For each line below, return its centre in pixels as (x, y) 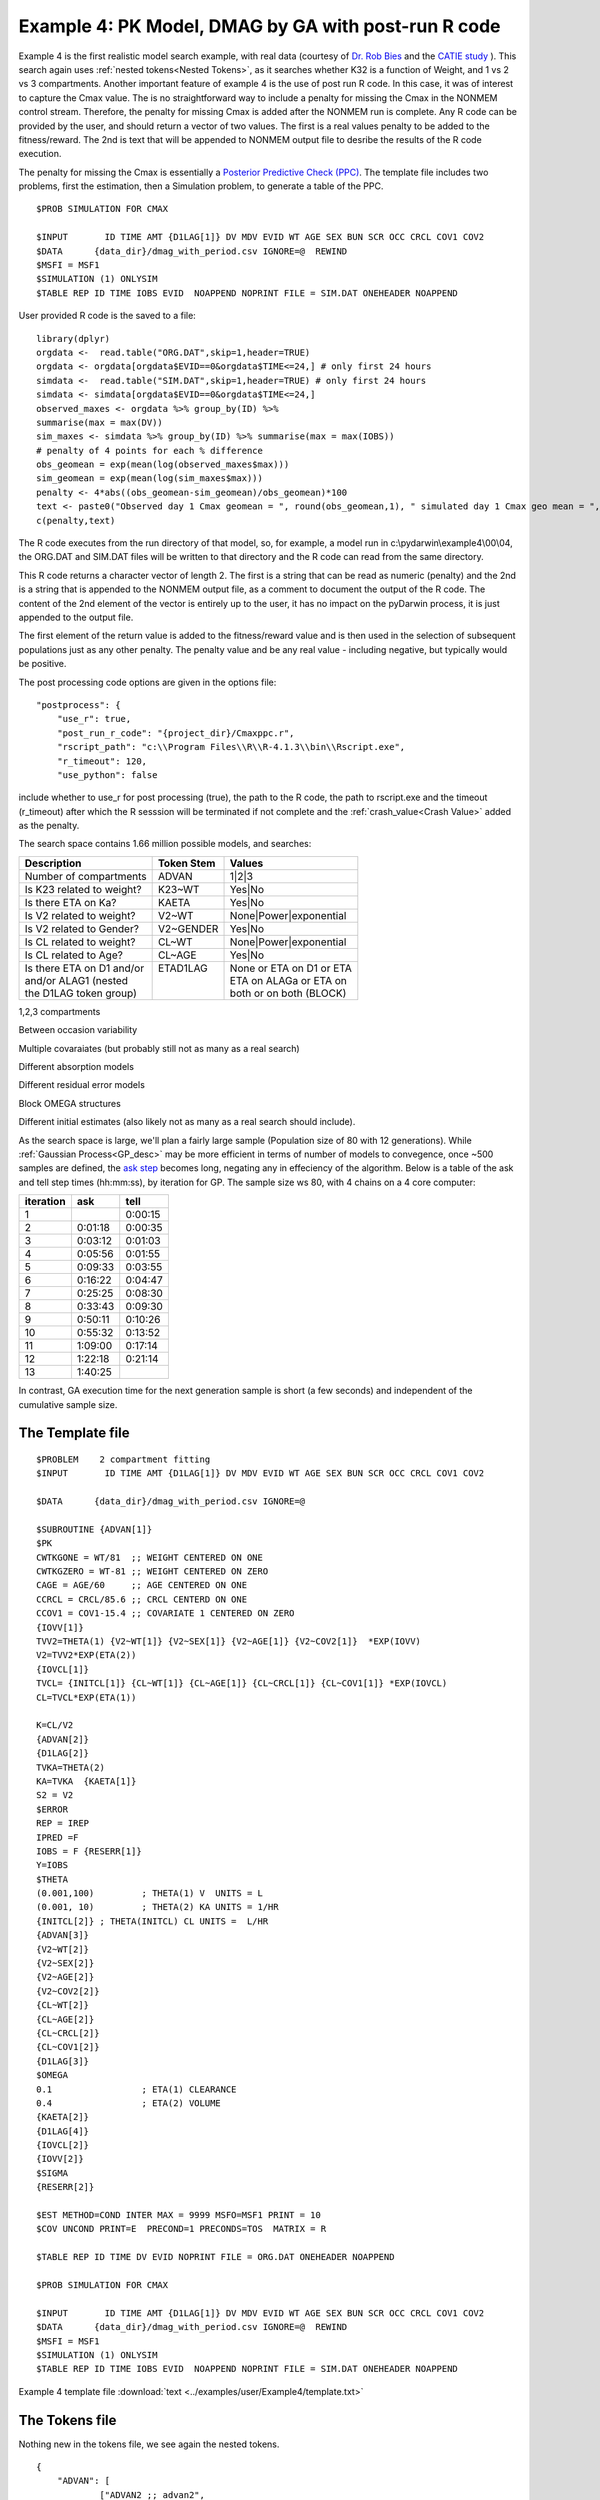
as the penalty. (49, 826)
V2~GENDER (188, 928)
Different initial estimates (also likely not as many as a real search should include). (187, 1122)
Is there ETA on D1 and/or (84, 968)
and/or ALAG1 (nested (76, 980)
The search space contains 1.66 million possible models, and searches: (165, 844)
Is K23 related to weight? (83, 889)
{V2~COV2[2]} (68, 1991)
